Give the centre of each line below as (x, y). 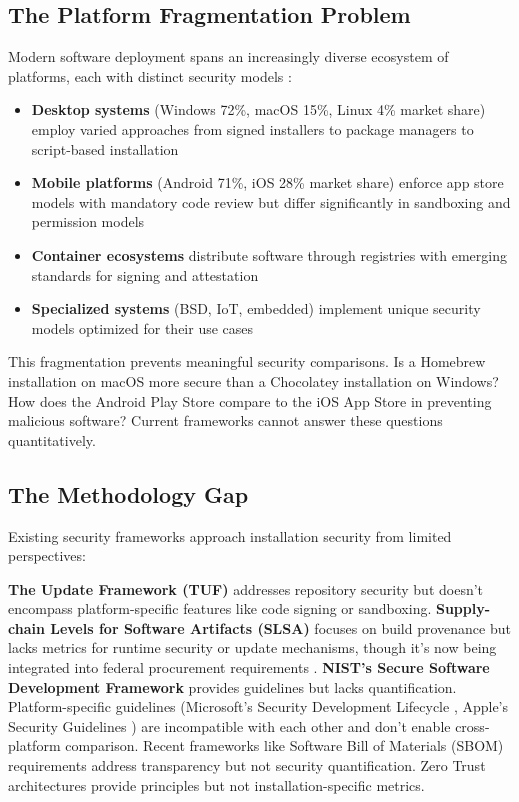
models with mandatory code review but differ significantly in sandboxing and (271, 201)
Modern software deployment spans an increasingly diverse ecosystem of (228, 56)
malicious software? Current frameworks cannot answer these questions (225, 420)
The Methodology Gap (128, 493)
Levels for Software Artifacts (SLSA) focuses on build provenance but (280, 627)
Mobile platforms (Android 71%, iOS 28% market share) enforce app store (267, 182)
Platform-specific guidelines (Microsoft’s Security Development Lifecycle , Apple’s (258, 706)
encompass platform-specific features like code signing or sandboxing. (220, 608)
